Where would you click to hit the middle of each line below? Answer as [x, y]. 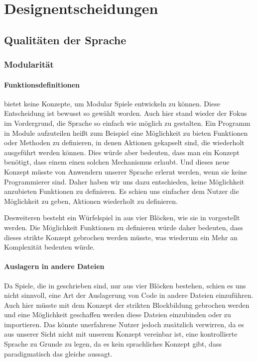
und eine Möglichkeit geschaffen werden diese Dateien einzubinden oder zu [118, 315]
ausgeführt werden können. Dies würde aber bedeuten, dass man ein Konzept [122, 152]
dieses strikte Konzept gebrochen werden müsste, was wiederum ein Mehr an [121, 237]
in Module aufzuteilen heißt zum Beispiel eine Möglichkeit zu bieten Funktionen [126, 133]
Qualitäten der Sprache [65, 40]
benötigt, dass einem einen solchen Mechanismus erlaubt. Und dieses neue [117, 162]
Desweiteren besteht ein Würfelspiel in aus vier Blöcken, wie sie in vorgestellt [122, 218]
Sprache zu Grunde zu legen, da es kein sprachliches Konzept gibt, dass [113, 344]
